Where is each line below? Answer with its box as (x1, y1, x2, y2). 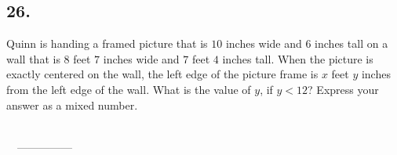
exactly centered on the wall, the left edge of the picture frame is (6, 66, 319, 82)
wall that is (6, 50, 60, 67)
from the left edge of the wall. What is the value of (6, 81, 251, 97)
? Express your (308, 81, 379, 97)
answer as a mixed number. (6, 96, 138, 113)
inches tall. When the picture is (222, 50, 373, 67)
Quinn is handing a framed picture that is (6, 35, 208, 52)
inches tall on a (315, 35, 388, 52)
